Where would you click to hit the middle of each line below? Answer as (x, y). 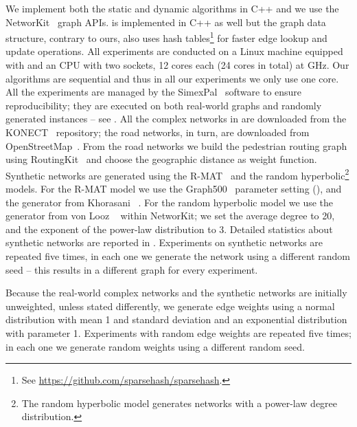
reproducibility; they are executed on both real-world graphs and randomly (164, 105)
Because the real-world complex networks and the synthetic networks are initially (176, 293)
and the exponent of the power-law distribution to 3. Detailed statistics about (169, 229)
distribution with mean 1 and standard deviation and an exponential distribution (176, 319)
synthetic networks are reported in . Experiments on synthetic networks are (164, 242)
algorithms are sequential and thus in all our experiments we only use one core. (172, 78)
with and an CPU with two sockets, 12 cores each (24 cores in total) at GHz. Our (177, 65)
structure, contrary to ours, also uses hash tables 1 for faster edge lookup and (166, 37)
